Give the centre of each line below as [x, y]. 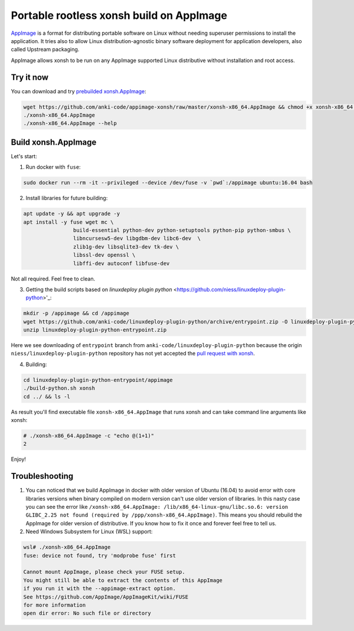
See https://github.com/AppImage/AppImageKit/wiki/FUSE [106, 597]
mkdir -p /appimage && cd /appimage [76, 313]
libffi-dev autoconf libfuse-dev [121, 263]
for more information [55, 605]
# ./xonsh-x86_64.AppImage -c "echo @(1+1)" [89, 436]
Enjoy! [19, 459]
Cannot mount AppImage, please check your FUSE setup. [104, 572]
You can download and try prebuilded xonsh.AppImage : [79, 91]
